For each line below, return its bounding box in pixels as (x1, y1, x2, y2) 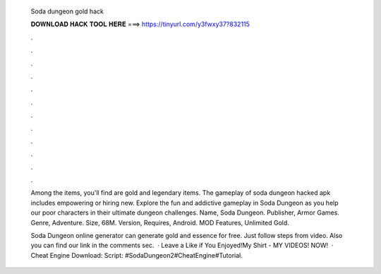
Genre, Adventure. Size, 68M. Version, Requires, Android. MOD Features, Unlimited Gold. (30, 218, 289, 227)
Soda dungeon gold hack (30, 7, 104, 16)
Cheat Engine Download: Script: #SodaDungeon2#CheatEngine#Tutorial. (30, 251, 243, 259)
